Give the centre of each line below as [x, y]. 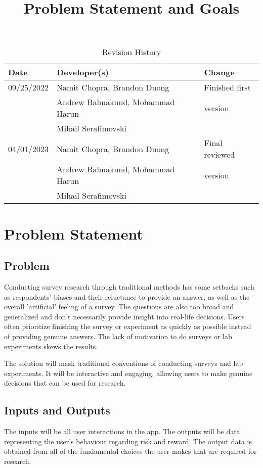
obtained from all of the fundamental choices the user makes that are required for [130, 451]
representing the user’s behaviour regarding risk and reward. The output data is [128, 441]
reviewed [220, 155]
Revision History [131, 52]
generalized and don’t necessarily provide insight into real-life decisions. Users [124, 316]
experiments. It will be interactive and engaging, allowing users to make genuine [128, 373]
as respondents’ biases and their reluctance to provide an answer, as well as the [127, 296]
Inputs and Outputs [57, 410]
